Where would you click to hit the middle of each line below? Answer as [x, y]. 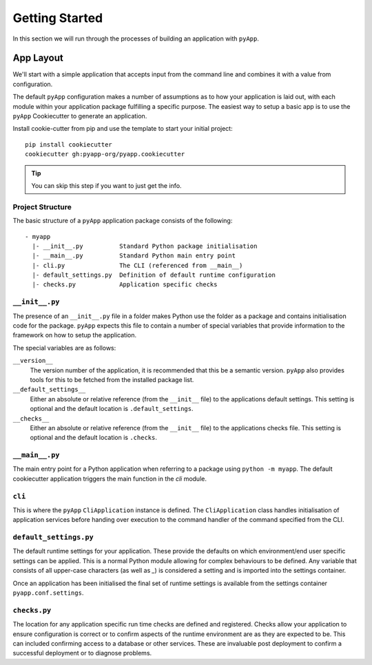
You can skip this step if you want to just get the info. [106, 185]
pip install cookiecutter [69, 144]
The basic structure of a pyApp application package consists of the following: [123, 221]
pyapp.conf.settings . [48, 593]
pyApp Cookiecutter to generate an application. [80, 116]
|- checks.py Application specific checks [125, 285]
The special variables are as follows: [64, 348]
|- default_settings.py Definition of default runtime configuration [154, 275]
